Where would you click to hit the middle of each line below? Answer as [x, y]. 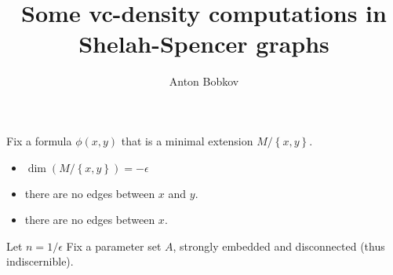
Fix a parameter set [114, 246]
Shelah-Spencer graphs [204, 44]
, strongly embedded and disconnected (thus [279, 246]
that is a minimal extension [187, 140]
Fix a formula [39, 140]
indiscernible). [40, 261]
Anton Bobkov [204, 81]
